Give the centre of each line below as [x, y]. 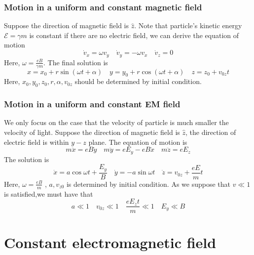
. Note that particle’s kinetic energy [188, 25]
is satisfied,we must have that [49, 193]
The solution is [27, 159]
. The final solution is [76, 62]
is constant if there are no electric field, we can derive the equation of [134, 35]
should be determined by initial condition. [138, 81]
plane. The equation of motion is [138, 142]
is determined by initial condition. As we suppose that [148, 184]
